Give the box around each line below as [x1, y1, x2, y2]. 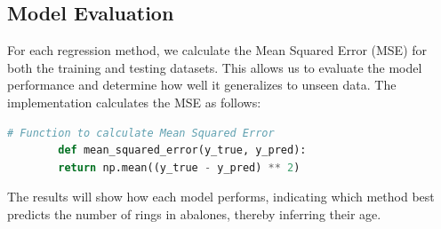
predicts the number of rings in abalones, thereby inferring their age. [7, 204, 381, 223]
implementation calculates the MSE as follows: [7, 92, 261, 111]
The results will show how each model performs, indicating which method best [7, 187, 435, 206]
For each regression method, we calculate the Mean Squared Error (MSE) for [7, 41, 428, 59]
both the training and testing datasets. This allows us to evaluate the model [7, 58, 422, 76]
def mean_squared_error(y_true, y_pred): [58, 144, 307, 157]
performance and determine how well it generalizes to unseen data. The [7, 75, 397, 94]
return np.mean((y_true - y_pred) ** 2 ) [58, 161, 301, 174]
